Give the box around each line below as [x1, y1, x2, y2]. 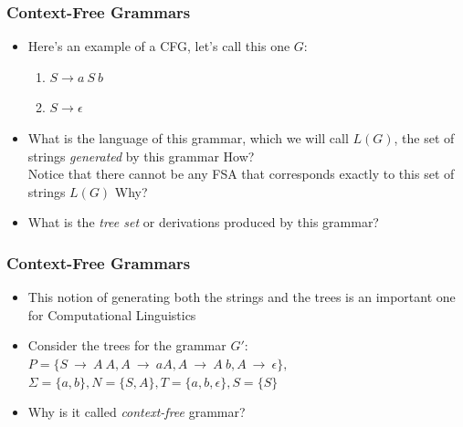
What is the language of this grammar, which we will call [27, 129, 349, 147]
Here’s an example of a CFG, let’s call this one [27, 36, 290, 56]
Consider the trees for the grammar [27, 336, 226, 355]
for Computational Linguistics [27, 305, 196, 324]
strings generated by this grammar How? [27, 146, 255, 165]
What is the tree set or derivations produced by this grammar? [27, 213, 379, 232]
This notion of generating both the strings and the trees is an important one [27, 287, 456, 307]
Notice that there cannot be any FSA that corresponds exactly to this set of [27, 164, 455, 183]
